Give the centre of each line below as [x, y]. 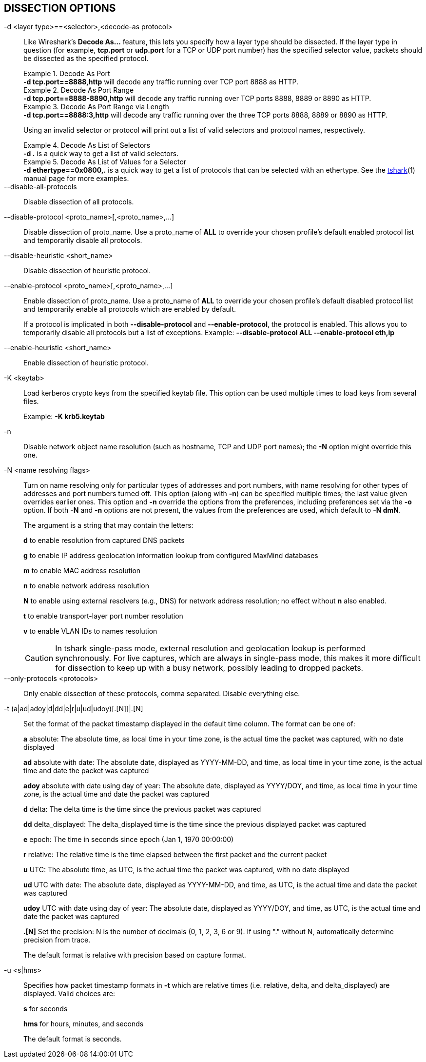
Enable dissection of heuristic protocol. [86, 363]
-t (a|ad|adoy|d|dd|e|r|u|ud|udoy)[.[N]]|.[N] [74, 709]
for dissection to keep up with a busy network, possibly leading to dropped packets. [209, 668]
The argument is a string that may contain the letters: [108, 525]
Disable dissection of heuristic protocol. [87, 271]
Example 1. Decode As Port [67, 74]
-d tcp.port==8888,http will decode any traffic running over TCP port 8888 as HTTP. [161, 82]
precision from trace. [57, 940]
